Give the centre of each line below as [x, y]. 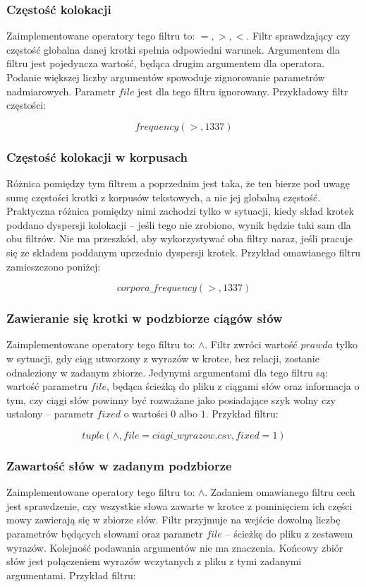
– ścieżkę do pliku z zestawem [289, 533]
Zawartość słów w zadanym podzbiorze [119, 465]
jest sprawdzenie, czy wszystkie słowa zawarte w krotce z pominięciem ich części [179, 505]
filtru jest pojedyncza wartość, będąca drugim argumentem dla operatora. [166, 63]
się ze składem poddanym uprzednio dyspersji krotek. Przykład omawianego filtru [184, 252]
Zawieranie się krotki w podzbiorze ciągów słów [145, 318]
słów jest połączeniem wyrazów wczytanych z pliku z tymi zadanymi [154, 561]
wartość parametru [47, 386]
